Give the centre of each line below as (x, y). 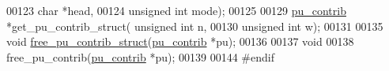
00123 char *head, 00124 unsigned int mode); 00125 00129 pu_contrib (176, 10)
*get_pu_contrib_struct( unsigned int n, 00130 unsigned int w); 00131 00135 (195, 26)
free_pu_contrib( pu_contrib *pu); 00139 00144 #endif (140, 56)
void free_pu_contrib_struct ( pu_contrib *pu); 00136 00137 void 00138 (180, 41)
